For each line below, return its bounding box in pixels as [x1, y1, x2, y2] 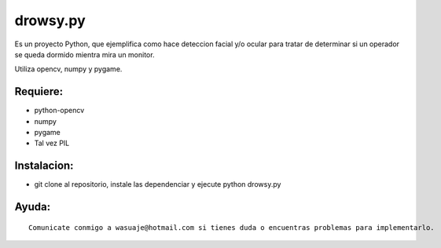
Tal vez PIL [34, 138, 70, 148]
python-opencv [34, 106, 85, 115]
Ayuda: [14, 200, 51, 213]
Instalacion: [14, 159, 74, 173]
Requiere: [14, 85, 64, 98]
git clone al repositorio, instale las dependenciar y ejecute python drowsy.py [34, 180, 281, 189]
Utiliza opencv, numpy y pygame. [14, 64, 123, 74]
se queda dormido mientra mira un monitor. [14, 49, 155, 59]
